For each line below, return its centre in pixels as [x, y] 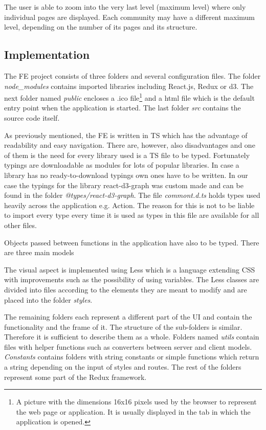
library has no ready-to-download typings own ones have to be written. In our [126, 175]
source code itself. [32, 118]
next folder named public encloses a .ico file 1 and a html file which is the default [129, 97]
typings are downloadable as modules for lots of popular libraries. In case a [122, 165]
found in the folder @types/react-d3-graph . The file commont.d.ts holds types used [132, 195]
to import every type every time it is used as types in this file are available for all [132, 215]
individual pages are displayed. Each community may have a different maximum [130, 17]
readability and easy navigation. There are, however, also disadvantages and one [130, 145]
